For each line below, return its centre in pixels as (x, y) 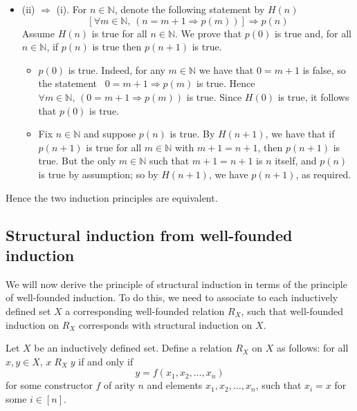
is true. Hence (226, 83)
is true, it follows (313, 96)
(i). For (72, 9)
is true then (117, 47)
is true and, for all (313, 33)
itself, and (296, 161)
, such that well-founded (292, 310)
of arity (119, 385)
